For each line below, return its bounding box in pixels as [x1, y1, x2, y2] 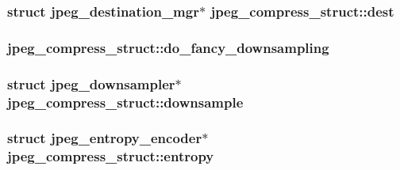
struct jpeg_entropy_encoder [7, 128, 202, 148]
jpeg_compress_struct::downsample [7, 92, 244, 111]
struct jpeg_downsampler [7, 74, 175, 93]
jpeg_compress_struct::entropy [7, 146, 214, 166]
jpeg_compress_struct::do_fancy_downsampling [7, 37, 329, 57]
